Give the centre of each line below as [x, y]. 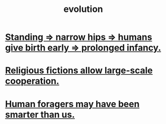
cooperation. [32, 81]
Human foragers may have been [72, 104]
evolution [83, 9]
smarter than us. [40, 114]
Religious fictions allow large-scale [79, 70]
